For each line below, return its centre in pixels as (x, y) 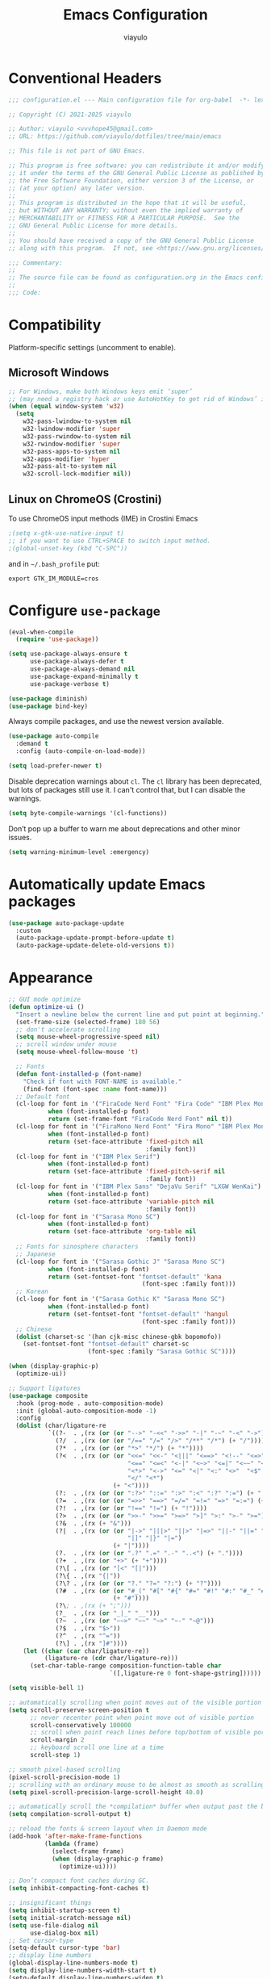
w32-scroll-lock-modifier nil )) (77, 474)
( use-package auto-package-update (67, 923)
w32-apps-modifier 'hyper (67, 459)
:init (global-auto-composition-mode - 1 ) (86, 1411)
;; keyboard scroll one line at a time (96, 1748)
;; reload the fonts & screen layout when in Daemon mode (108, 1829)
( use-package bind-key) (48, 706)
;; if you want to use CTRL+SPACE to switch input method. (110, 541)
